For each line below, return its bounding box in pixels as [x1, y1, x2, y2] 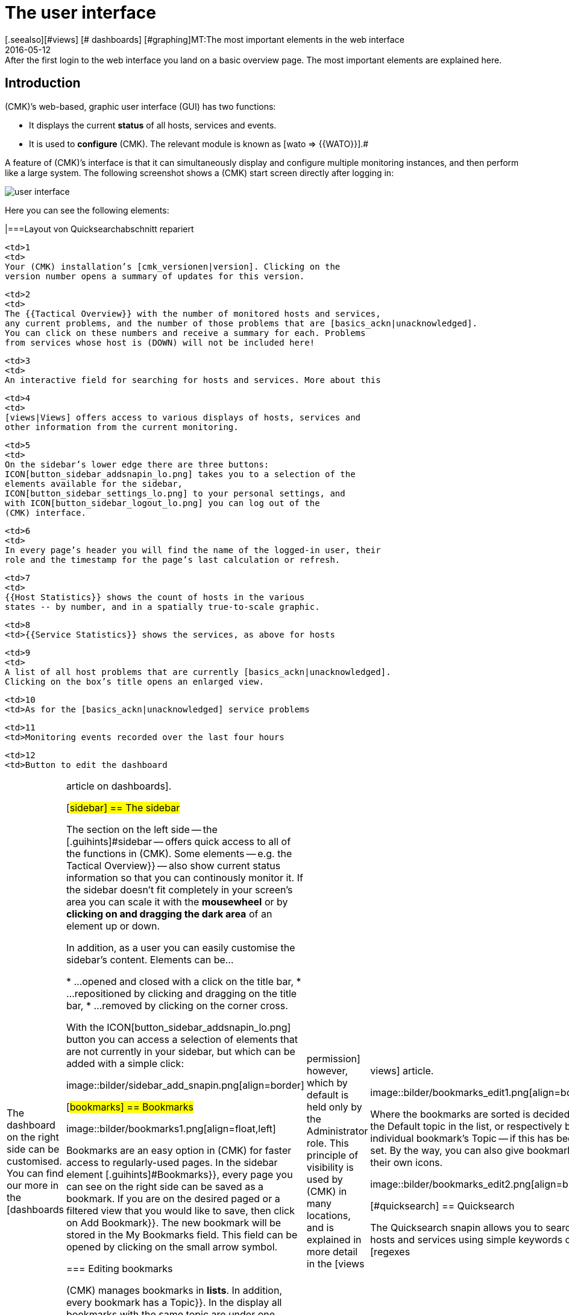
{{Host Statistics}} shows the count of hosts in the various [5, 592, 305, 602]
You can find [7, 1167, 64, 1179]
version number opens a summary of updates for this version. [5, 271, 305, 281]
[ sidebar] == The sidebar [66, 801, 180, 814]
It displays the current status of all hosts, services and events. [29, 119, 277, 130]
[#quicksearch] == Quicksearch [370, 1199, 515, 1212]
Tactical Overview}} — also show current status [66, 859, 281, 872]
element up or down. [66, 919, 160, 932]
